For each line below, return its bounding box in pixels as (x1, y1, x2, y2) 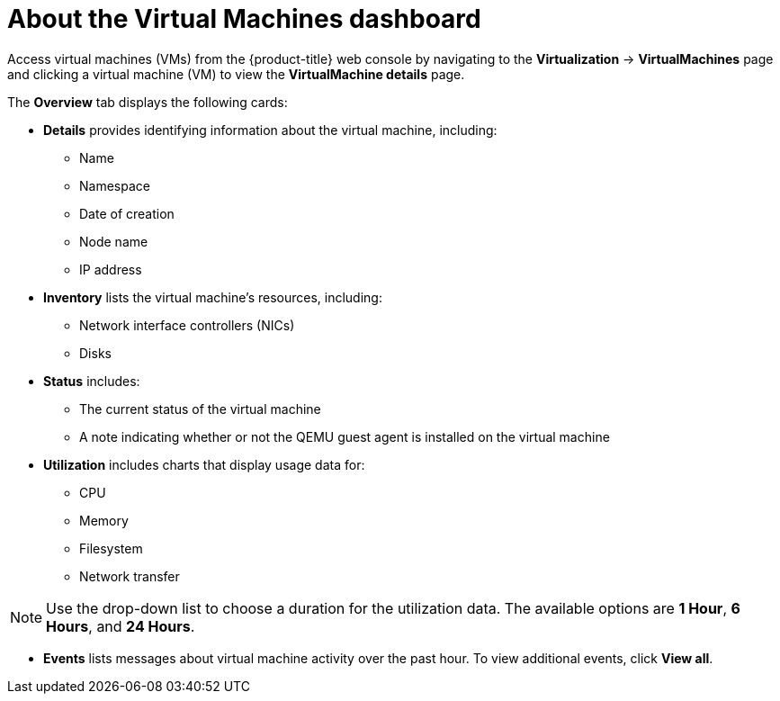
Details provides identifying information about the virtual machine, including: (43, 121, 498, 138)
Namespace (79, 177, 150, 193)
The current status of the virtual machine (79, 400, 321, 417)
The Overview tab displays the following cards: (7, 94, 288, 110)
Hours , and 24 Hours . (46, 616, 195, 635)
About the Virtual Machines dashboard (7, 4, 481, 34)
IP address (79, 261, 142, 277)
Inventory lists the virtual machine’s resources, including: (43, 289, 382, 305)
